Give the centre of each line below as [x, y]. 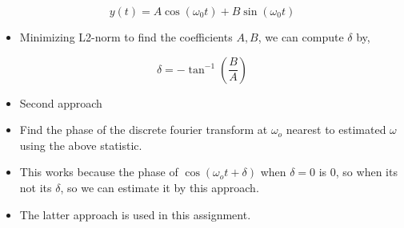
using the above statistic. [81, 145]
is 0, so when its [358, 172]
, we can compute [301, 37]
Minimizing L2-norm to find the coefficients [126, 37]
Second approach [61, 102]
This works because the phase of [99, 172]
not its [36, 187]
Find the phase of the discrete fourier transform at [144, 130]
